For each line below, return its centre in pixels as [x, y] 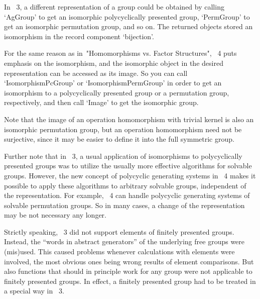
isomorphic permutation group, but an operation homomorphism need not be [123, 129]
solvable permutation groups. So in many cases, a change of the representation [124, 205]
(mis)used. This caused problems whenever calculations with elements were [119, 252]
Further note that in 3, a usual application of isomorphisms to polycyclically [123, 156]
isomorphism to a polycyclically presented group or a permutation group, [117, 92]
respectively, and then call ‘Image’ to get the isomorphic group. [101, 102]
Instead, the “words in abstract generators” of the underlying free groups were [124, 241]
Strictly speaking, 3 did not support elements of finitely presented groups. [119, 231]
